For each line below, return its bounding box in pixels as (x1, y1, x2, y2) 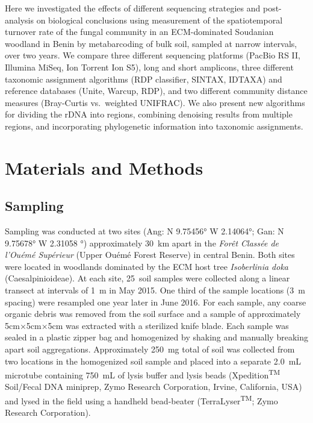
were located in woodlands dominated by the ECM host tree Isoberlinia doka (5, 260, 289, 272)
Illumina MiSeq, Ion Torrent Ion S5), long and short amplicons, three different (5, 60, 294, 73)
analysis (5, 13, 34, 26)
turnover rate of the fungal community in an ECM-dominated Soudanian (5, 25, 274, 38)
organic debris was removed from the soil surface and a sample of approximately (5, 307, 301, 320)
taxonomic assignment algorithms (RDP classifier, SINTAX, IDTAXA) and (5, 72, 282, 85)
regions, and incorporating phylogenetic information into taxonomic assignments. (5, 119, 303, 132)
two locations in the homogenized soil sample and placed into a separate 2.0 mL (5, 354, 302, 367)
